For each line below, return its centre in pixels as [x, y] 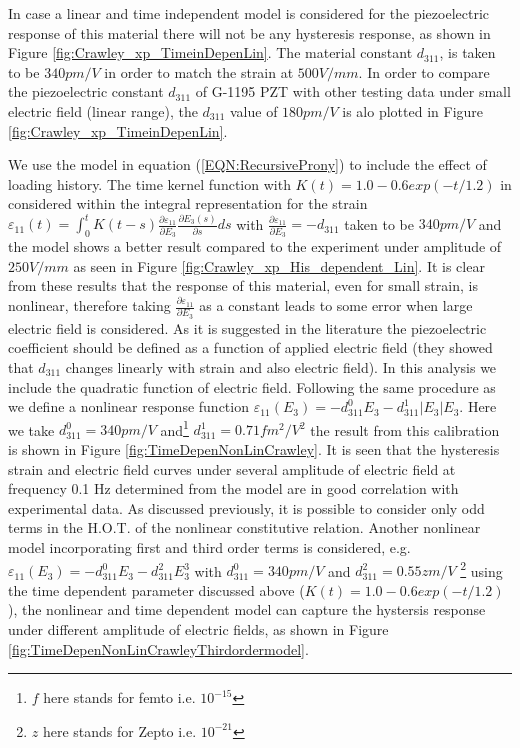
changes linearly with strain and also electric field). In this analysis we [281, 366]
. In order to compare [424, 71]
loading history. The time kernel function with [149, 183]
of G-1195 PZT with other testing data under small [353, 91]
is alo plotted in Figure [413, 110]
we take [31, 429]
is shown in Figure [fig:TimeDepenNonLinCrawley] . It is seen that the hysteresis [254, 448]
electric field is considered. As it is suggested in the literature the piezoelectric [247, 327]
